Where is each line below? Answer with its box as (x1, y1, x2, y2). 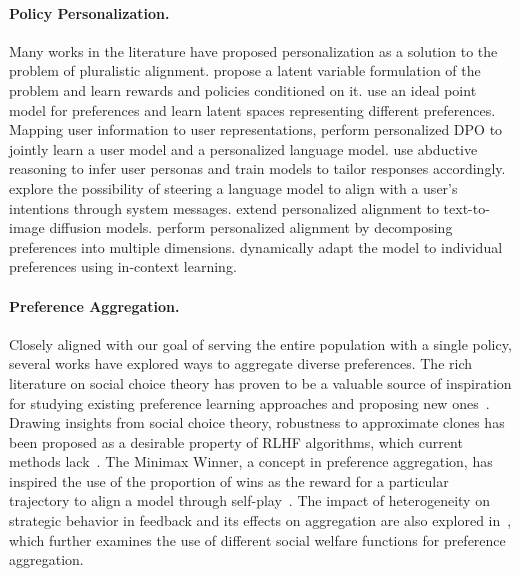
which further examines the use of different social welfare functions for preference (9, 529, 506, 550)
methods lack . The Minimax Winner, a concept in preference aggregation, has (9, 451, 493, 472)
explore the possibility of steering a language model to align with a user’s (9, 177, 458, 198)
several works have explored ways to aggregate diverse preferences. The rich (9, 353, 473, 374)
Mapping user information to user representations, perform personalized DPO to (9, 119, 503, 140)
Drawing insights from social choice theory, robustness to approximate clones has (9, 412, 505, 433)
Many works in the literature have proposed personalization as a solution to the (9, 40, 498, 61)
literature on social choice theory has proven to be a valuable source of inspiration (9, 372, 512, 393)
